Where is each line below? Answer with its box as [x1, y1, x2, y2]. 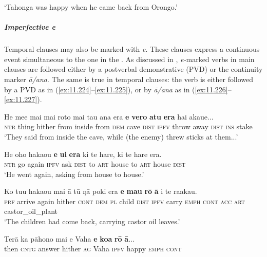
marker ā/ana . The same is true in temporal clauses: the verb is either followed [4, 73, 254, 84]
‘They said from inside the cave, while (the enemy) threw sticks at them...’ [4, 131, 238, 142]
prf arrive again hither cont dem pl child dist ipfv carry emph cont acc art [4, 195, 245, 206]
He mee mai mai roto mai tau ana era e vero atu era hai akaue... [4, 111, 214, 122]
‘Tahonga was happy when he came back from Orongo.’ [4, 2, 178, 12]
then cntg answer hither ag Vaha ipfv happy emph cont [4, 243, 182, 254]
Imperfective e [4, 22, 55, 32]
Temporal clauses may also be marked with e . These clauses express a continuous [4, 44, 260, 54]
